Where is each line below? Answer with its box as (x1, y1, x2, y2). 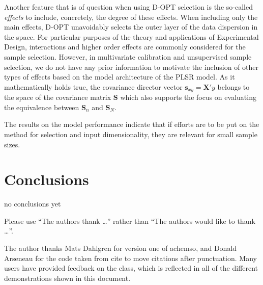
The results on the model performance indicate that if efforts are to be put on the (4, 119, 259, 129)
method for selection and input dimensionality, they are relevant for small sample (4, 128, 257, 139)
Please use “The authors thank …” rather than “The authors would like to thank (4, 215, 255, 226)
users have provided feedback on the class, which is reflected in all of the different (4, 263, 258, 273)
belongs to (217, 81, 250, 92)
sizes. (4, 139, 20, 149)
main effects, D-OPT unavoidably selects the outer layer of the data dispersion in (4, 21, 258, 32)
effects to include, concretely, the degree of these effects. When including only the (4, 11, 258, 22)
